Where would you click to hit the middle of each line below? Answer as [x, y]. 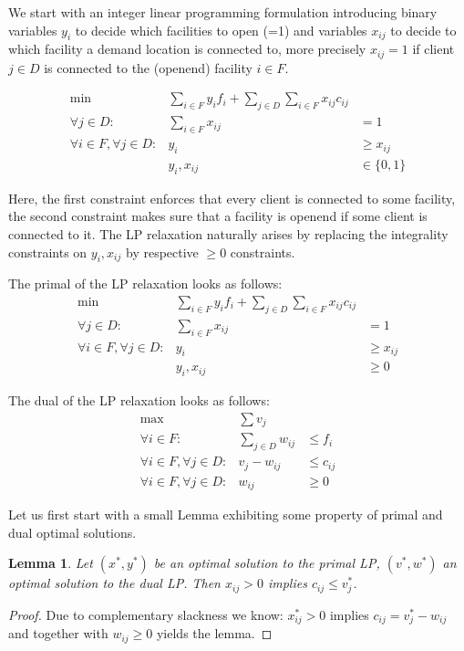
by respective [162, 252]
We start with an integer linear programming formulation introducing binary [223, 12]
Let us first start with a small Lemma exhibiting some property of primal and [226, 514]
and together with [58, 633]
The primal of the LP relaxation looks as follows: [145, 283]
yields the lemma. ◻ [214, 633]
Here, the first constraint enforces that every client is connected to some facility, [232, 198]
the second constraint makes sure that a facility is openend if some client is [218, 216]
